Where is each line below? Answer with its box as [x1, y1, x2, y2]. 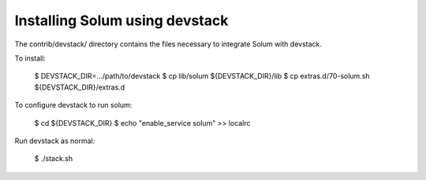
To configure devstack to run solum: [14, 101, 133, 110]
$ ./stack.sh [34, 154, 73, 163]
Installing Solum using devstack [14, 12, 229, 29]
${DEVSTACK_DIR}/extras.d [34, 83, 125, 92]
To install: [14, 53, 47, 63]
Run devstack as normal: [14, 136, 95, 145]
